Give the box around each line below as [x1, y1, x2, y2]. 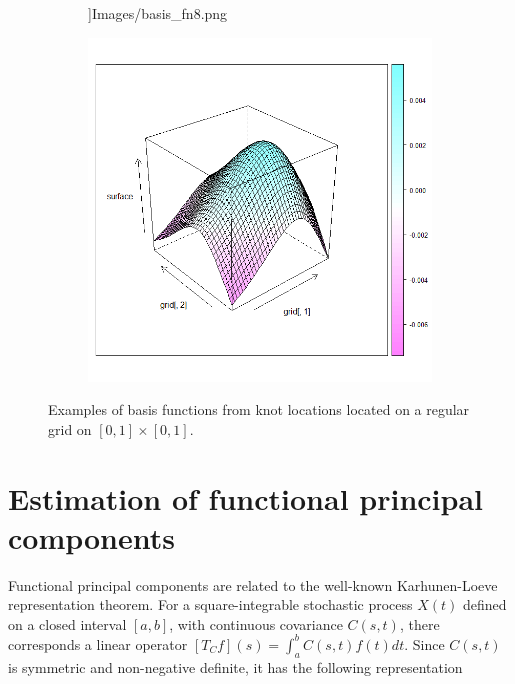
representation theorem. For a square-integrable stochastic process [8, 594, 413, 615]
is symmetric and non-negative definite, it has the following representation [8, 656, 463, 677]
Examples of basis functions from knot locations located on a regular [48, 399, 470, 420]
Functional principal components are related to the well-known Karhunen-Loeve [8, 574, 498, 595]
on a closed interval [8, 613, 127, 634]
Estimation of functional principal [8, 477, 483, 518]
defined [463, 594, 507, 615]
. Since [404, 633, 445, 654]
